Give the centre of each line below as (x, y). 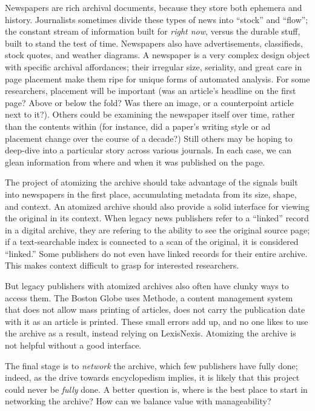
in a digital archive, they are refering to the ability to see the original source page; (157, 229)
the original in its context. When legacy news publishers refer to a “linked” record (157, 218)
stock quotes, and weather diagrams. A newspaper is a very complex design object (157, 55)
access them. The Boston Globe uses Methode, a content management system (149, 297)
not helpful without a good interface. (73, 345)
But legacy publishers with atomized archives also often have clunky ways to (147, 286)
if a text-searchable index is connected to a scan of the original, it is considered (152, 242)
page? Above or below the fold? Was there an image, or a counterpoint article (149, 102)
